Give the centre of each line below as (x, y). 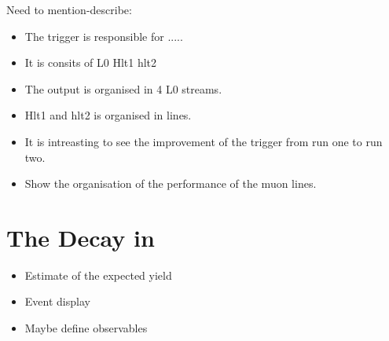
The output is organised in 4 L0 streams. (123, 88)
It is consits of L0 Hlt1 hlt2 (91, 62)
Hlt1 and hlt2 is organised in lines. (108, 115)
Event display (57, 301)
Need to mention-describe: (69, 9)
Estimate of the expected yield (98, 275)
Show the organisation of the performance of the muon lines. (171, 183)
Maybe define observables (86, 328)
